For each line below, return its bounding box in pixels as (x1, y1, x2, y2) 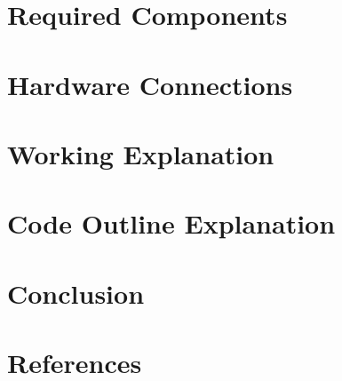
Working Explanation (7, 135, 274, 171)
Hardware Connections (7, 66, 293, 102)
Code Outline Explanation (7, 205, 336, 242)
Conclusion (7, 274, 145, 311)
